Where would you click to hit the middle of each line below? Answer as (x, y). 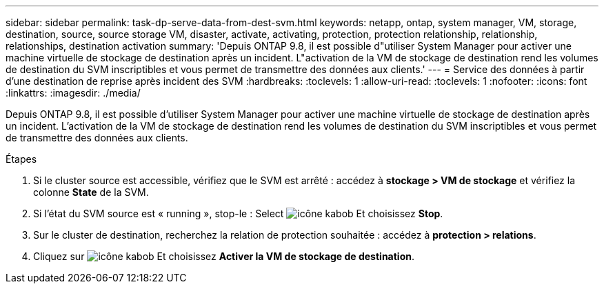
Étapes (21, 159)
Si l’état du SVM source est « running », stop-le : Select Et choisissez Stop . (238, 213)
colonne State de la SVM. (91, 192)
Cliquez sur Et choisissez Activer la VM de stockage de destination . (224, 256)
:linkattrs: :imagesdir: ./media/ (73, 93)
